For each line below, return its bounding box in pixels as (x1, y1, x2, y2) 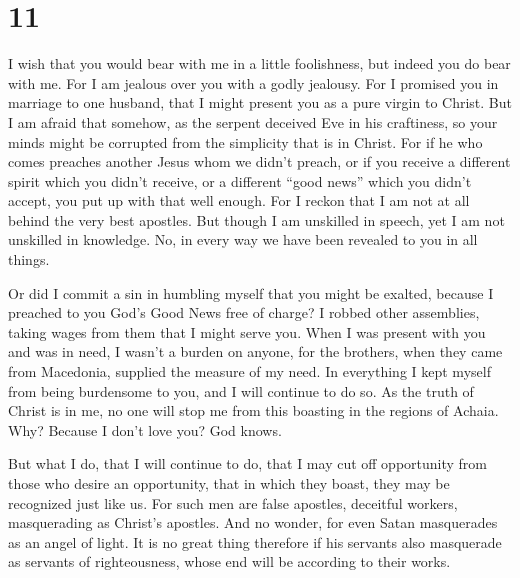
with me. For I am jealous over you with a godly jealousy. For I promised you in (8, 72, 499, 93)
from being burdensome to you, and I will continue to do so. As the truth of (8, 380, 474, 401)
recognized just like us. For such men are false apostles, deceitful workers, (8, 492, 458, 513)
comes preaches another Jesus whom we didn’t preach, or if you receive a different (8, 151, 511, 172)
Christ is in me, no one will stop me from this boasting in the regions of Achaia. (8, 400, 499, 421)
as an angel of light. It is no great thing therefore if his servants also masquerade (8, 531, 502, 552)
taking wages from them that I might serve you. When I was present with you (8, 321, 486, 342)
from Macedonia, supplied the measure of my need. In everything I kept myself (8, 361, 491, 382)
